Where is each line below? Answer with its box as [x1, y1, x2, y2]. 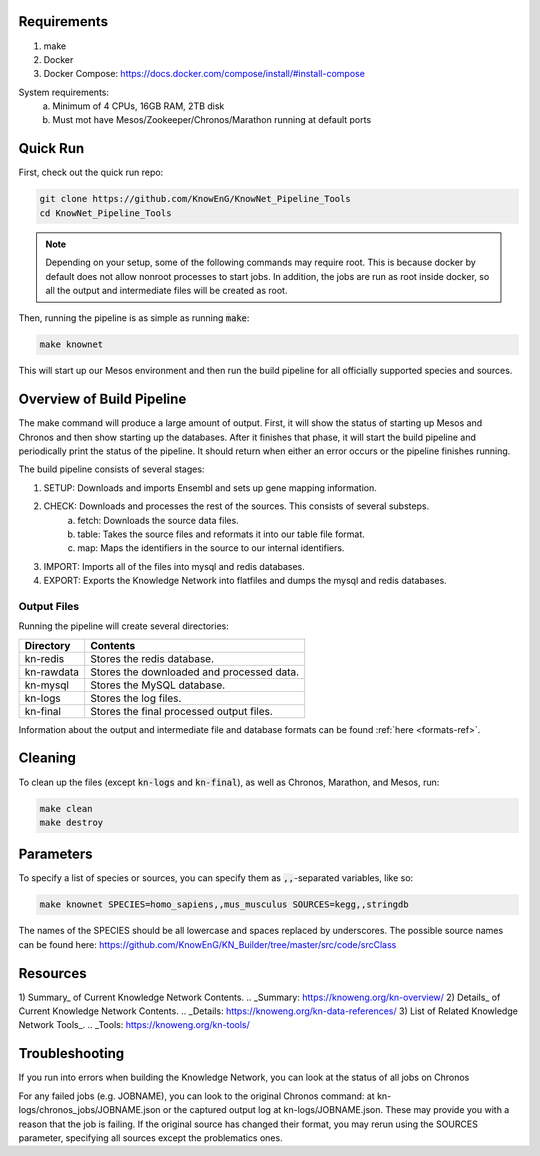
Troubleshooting [18, 1045, 125, 1062]
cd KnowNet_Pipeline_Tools [39, 207, 172, 219]
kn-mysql [24, 678, 70, 692]
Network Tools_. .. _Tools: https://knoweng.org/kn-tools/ [18, 1019, 250, 1031]
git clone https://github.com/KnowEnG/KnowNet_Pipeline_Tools [39, 193, 351, 205]
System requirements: [18, 86, 110, 98]
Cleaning [18, 750, 77, 767]
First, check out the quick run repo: [18, 166, 164, 179]
